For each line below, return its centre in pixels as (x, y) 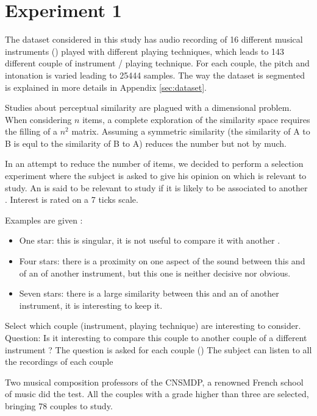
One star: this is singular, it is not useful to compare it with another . (150, 240)
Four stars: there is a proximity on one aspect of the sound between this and (162, 261)
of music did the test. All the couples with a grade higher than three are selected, (157, 394)
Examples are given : (44, 220)
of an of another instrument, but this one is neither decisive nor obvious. (155, 273)
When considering (38, 119)
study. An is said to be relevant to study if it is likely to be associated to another (156, 187)
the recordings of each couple (59, 361)
